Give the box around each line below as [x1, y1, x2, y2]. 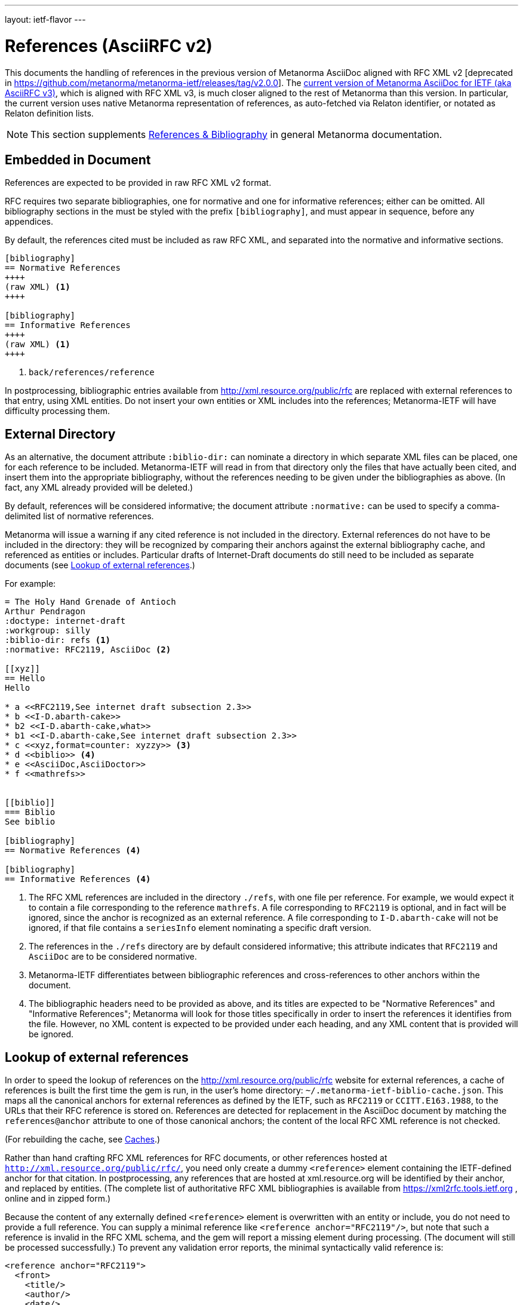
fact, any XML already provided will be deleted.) [5, 482, 193, 493]
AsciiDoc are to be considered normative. [29, 951, 197, 962]
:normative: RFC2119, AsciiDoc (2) [5, 645, 171, 655]
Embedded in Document [5, 152, 151, 167]
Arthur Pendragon [5, 606, 85, 617]
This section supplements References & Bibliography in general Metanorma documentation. [30, 128, 442, 140]
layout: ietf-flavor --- [5, 14, 86, 24]
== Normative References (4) [5, 846, 141, 856]
